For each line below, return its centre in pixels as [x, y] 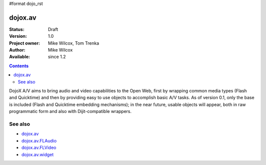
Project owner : [25, 43]
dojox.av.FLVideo [39, 148]
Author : [17, 50]
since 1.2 [57, 57]
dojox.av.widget [37, 154]
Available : [20, 57]
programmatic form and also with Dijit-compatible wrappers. [70, 111]
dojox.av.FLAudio [39, 140]
